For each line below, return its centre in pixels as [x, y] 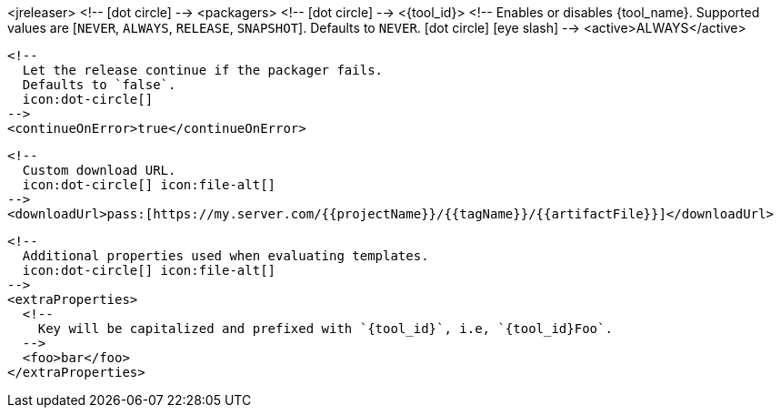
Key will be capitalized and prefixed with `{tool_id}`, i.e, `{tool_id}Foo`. [325, 329]
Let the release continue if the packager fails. [203, 70]
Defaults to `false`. [99, 85]
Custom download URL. [99, 170]
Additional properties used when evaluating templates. [225, 256]
